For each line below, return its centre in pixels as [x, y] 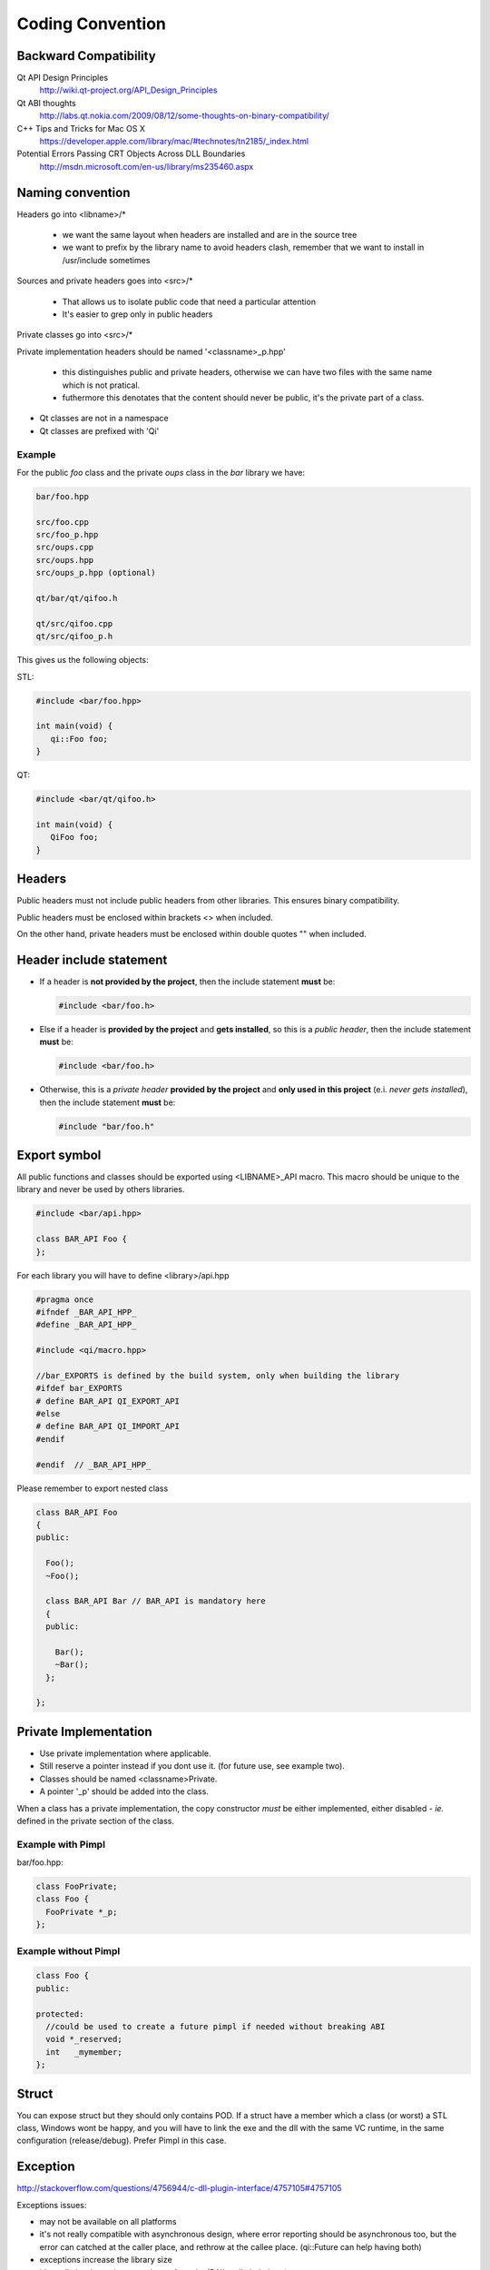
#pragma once [65, 1299]
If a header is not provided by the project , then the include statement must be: [187, 982]
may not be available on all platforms [108, 2222]
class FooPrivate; [77, 1887]
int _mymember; [84, 2052]
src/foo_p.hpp [67, 535]
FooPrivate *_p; [82, 1912]
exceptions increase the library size [106, 2260]
